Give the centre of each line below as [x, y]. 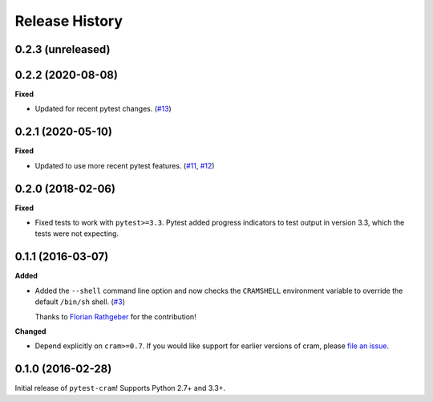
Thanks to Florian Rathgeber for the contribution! [115, 316]
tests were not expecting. [77, 233]
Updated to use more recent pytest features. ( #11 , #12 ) [125, 165]
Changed [30, 331]
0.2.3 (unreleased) [63, 49]
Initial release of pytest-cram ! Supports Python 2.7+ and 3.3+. [120, 388]
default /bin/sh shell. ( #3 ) [80, 302]
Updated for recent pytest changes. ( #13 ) [103, 109]
